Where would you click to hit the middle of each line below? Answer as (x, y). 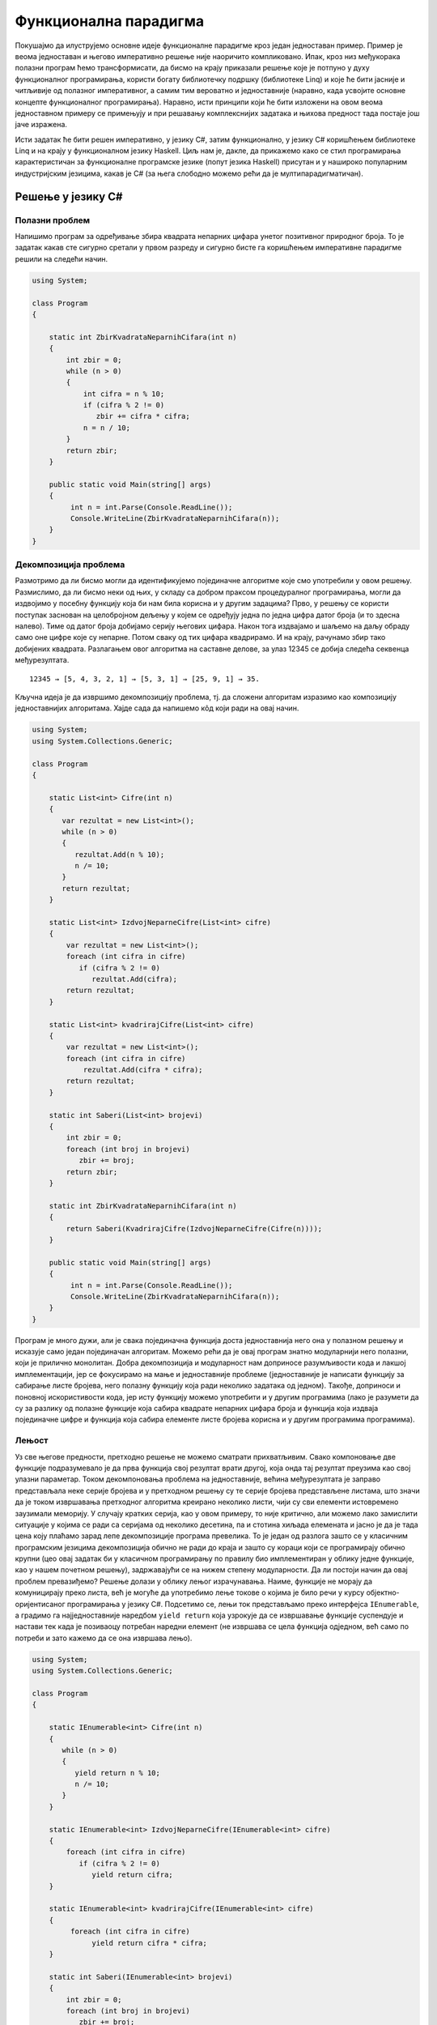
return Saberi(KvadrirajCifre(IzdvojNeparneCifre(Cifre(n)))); (194, 1228)
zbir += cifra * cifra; (143, 416)
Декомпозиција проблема (70, 565)
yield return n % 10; (117, 1773)
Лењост (32, 1440)
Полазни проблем (53, 220)
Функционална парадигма (110, 21)
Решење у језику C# (69, 196)
